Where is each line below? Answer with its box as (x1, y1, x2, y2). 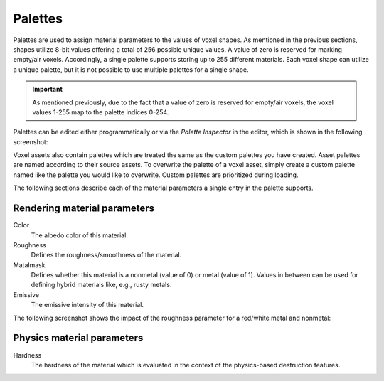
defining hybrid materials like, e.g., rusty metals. (31, 281, 172, 289)
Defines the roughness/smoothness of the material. (31, 251, 182, 259)
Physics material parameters (13, 332, 144, 344)
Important (32, 85, 63, 94)
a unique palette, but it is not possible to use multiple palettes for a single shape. (13, 65, 249, 74)
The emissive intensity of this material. (31, 301, 144, 309)
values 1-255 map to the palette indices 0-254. (32, 107, 169, 117)
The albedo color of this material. (31, 231, 128, 240)
